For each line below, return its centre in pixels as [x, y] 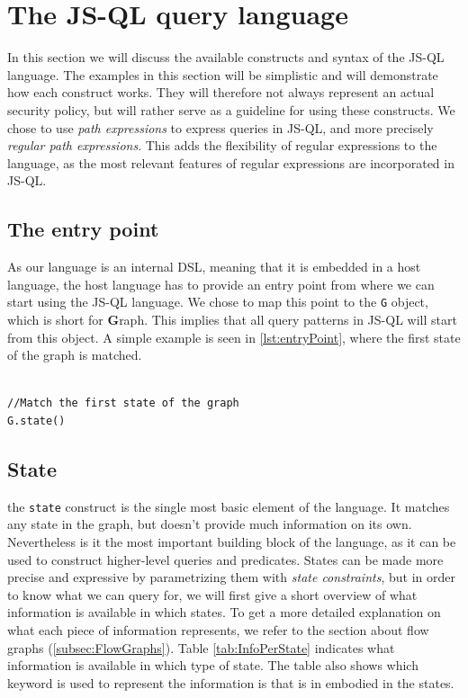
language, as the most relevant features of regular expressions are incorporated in [231, 162]
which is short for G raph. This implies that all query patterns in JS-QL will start [232, 319]
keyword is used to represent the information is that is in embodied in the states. [231, 682]
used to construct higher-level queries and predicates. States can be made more [225, 559]
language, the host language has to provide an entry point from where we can [221, 284]
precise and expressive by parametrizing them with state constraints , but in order [231, 577]
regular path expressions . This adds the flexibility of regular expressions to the [222, 145]
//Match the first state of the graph [123, 403]
